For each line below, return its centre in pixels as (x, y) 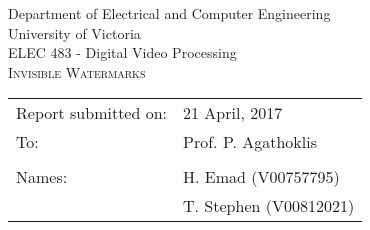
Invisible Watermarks (77, 71)
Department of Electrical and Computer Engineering (169, 13)
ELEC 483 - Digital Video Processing (122, 52)
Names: (42, 177)
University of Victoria (74, 32)
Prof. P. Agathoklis (250, 142)
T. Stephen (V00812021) (269, 206)
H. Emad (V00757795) (261, 177)
